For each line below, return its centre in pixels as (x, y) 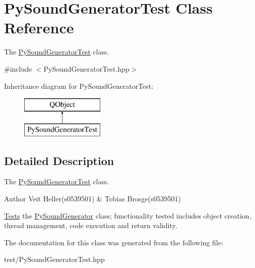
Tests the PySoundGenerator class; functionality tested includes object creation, (128, 215)
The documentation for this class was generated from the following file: (114, 242)
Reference (39, 28)
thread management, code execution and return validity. (91, 225)
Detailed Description (59, 160)
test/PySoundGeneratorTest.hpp (54, 259)
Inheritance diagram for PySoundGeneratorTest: (79, 86)
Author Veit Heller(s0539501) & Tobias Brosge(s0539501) (93, 199)
